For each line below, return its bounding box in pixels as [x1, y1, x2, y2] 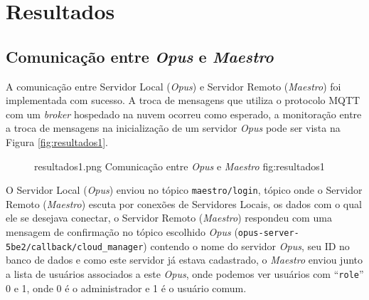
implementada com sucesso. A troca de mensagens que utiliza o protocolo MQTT [6, 93, 360, 108]
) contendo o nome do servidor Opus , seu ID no [143, 238, 350, 253]
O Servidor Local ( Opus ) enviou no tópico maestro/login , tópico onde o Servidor [6, 182, 363, 197]
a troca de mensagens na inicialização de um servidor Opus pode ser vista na [6, 120, 341, 135]
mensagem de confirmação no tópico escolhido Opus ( [6, 224, 238, 239]
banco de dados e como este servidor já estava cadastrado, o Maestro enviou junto [6, 252, 363, 267]
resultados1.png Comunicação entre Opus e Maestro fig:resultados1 [34, 158, 325, 173]
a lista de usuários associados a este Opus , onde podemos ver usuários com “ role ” [6, 266, 364, 281]
